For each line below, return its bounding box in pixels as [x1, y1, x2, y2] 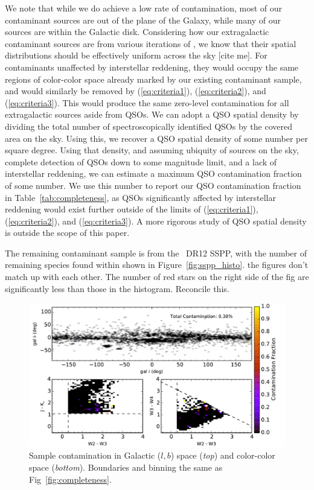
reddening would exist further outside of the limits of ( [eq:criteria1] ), [5, 203, 258, 215]
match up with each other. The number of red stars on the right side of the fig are [5, 270, 309, 283]
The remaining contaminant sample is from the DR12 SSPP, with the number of [5, 246, 307, 259]
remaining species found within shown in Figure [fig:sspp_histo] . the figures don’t [5, 258, 309, 271]
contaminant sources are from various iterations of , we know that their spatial [5, 37, 296, 49]
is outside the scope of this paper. [5, 226, 130, 239]
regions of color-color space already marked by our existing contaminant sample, [5, 72, 302, 85]
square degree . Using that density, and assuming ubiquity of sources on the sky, [5, 144, 299, 156]
